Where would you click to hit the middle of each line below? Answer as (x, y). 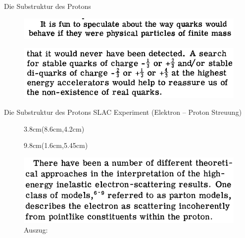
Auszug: (36, 230)
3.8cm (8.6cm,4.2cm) (54, 128)
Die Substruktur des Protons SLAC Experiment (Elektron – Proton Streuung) (123, 112)
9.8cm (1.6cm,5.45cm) (56, 145)
